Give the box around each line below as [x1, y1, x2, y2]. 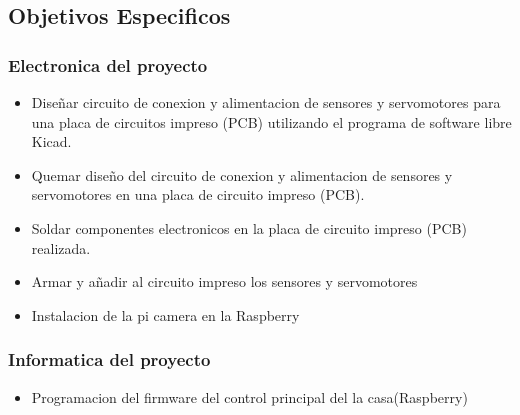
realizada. [31, 237, 91, 258]
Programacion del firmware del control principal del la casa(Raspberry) [31, 386, 468, 407]
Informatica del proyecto [8, 347, 211, 372]
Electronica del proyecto [8, 52, 208, 77]
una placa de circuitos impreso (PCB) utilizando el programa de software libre [31, 111, 512, 132]
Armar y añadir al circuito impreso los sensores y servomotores [31, 271, 418, 292]
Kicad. [31, 131, 72, 152]
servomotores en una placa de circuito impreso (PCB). [31, 184, 365, 205]
